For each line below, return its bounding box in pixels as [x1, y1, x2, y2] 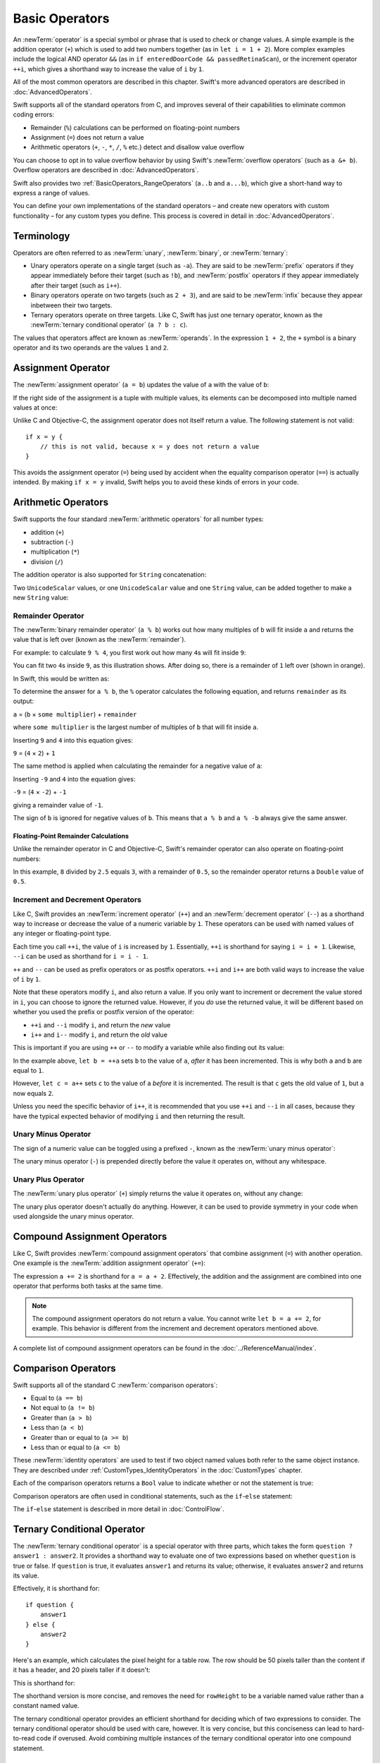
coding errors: [13, 110, 54, 119]
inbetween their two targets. [30, 300, 113, 310]
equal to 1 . [13, 1066, 44, 1075]
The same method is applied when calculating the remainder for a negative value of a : [13, 762, 263, 770]
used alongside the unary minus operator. [13, 1212, 134, 1221]
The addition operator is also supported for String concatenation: [13, 571, 207, 579]
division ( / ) [30, 557, 63, 566]
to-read [13, 1734, 35, 1743]
